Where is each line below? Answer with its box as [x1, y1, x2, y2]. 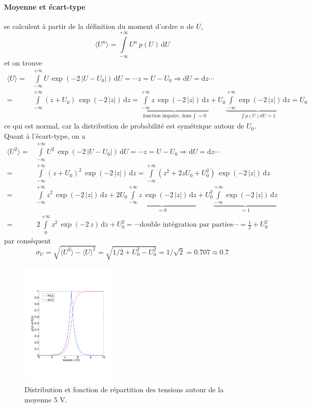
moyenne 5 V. [24, 394, 67, 404]
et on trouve [4, 57, 42, 68]
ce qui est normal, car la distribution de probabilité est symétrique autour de [4, 120, 244, 131]
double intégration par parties [139, 221, 233, 229]
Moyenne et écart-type [4, 1, 86, 12]
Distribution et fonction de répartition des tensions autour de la [24, 384, 224, 395]
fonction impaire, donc [143, 113, 192, 119]
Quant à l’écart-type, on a [4, 130, 86, 141]
